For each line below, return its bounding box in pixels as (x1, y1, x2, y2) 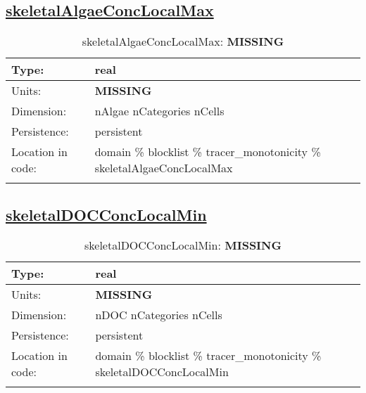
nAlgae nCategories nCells (94, 103, 225, 120)
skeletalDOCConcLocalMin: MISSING (84, 237, 282, 254)
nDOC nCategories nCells (95, 307, 222, 323)
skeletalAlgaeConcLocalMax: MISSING (82, 33, 284, 50)
